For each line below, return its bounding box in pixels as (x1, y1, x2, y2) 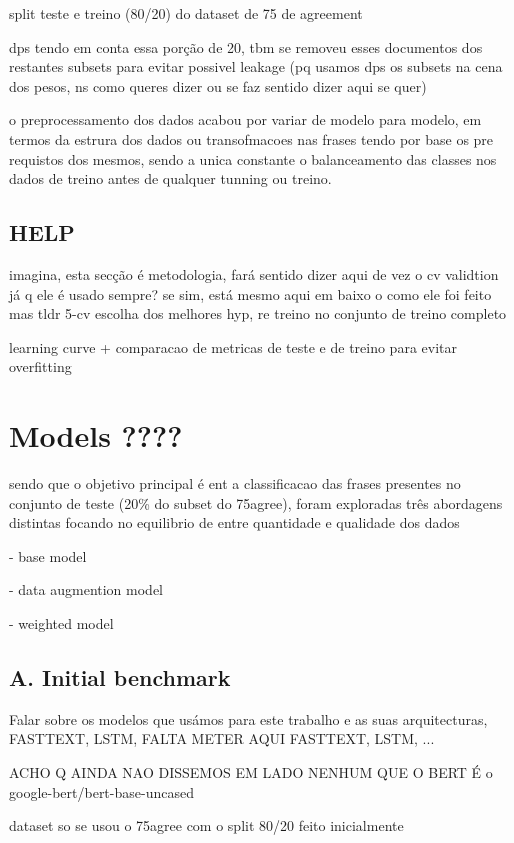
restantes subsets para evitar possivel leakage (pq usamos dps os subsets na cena (9, 56, 503, 77)
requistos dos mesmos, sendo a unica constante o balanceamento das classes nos (9, 148, 497, 169)
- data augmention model (9, 579, 163, 600)
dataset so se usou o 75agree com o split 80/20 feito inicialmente (9, 815, 404, 836)
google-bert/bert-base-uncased (9, 781, 194, 802)
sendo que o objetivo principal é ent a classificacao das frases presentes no (9, 473, 461, 494)
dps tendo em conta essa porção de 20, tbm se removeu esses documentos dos (9, 36, 483, 57)
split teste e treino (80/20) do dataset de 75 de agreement (9, 3, 363, 23)
